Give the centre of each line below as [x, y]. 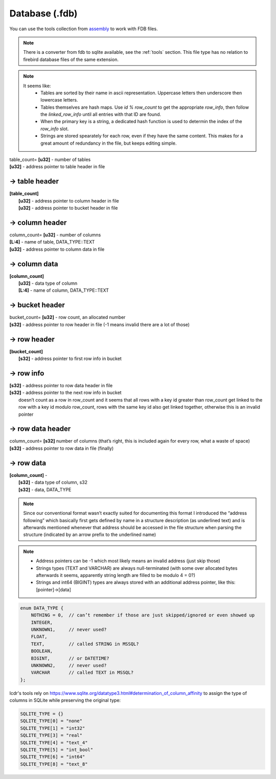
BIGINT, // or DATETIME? [70, 658]
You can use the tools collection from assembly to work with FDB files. [84, 29]
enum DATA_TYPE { [42, 608]
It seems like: [37, 86]
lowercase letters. [59, 100]
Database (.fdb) [43, 13]
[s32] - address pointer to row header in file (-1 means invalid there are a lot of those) [100, 324]
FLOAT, [39, 637]
